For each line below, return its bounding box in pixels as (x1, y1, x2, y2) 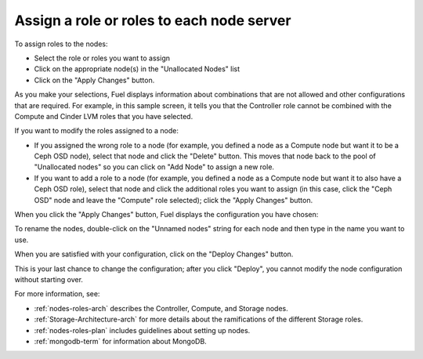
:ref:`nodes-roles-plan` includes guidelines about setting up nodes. (34, 325, 251, 335)
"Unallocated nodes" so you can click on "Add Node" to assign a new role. (34, 162, 274, 172)
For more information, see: (14, 289, 100, 299)
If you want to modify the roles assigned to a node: (14, 126, 179, 136)
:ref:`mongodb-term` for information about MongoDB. (34, 336, 207, 346)
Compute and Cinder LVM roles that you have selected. (14, 111, 193, 121)
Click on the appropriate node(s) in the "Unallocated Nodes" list (34, 64, 240, 74)
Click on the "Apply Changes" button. (34, 75, 155, 85)
